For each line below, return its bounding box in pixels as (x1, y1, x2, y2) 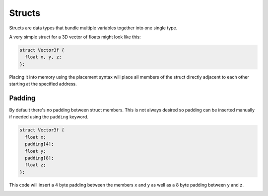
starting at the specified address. (9, 81, 77, 87)
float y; (25, 148, 46, 154)
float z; (25, 162, 46, 168)
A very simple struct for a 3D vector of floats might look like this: (9, 34, 141, 40)
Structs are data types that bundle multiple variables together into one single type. (9, 25, 178, 31)
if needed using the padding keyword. (9, 114, 89, 120)
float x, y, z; (25, 54, 62, 60)
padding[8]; (25, 155, 54, 161)
